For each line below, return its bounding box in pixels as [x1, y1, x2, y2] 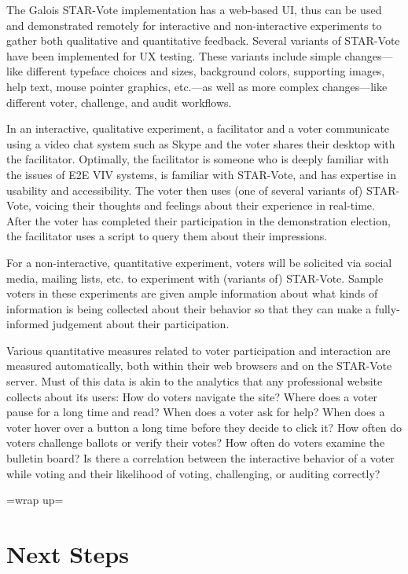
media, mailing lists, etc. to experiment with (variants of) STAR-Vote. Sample [6, 269, 384, 286]
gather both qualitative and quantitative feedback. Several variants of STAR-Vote [6, 32, 400, 49]
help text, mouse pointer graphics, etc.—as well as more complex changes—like [6, 78, 388, 94]
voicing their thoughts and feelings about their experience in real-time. [35, 197, 375, 214]
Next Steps [6, 538, 129, 569]
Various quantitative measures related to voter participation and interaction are [6, 342, 391, 358]
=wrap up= [6, 492, 64, 508]
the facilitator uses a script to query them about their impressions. [6, 228, 328, 244]
